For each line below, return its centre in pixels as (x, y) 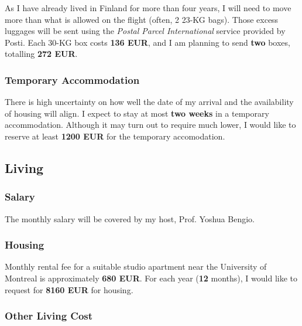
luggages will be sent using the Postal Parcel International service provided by (145, 31)
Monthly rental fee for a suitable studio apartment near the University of (136, 266)
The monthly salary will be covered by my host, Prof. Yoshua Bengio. (130, 218)
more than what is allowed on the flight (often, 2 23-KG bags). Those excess (142, 19)
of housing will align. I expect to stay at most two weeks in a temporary (137, 113)
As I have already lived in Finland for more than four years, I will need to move (148, 8)
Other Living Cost (49, 316)
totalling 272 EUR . (41, 54)
